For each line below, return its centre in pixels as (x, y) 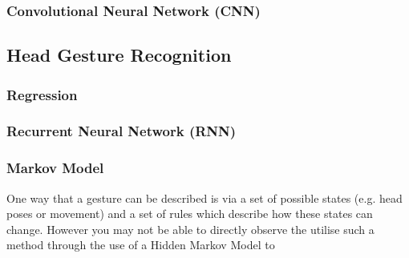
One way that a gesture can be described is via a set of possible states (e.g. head (204, 198)
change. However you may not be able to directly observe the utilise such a (190, 229)
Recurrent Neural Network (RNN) (121, 131)
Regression (42, 94)
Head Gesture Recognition (119, 55)
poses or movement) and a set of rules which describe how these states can (190, 214)
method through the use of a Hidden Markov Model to (141, 245)
